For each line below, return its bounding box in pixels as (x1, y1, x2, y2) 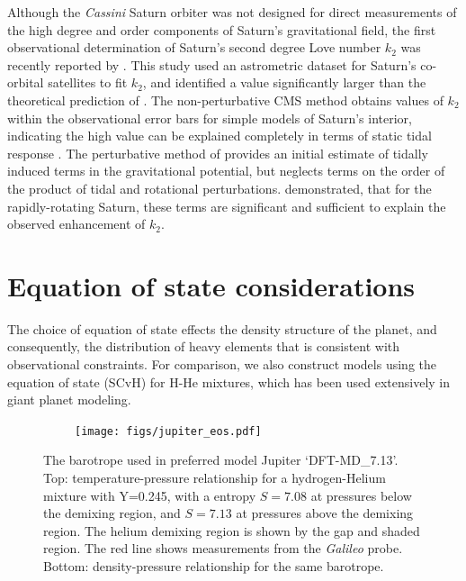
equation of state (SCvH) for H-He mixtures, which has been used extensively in (7, 372, 450, 391)
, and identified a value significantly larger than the (142, 73, 426, 92)
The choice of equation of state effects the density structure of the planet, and (7, 319, 437, 338)
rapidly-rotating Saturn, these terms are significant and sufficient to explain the (7, 196, 446, 215)
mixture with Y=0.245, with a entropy (43, 486, 256, 504)
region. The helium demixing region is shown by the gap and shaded (43, 521, 420, 540)
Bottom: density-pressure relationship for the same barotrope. (43, 557, 384, 576)
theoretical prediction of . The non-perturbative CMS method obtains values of (7, 90, 444, 109)
